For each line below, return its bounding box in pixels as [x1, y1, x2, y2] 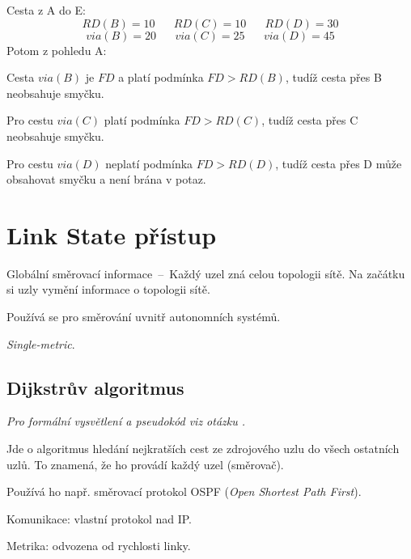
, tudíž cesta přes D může [275, 155, 402, 172]
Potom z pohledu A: [6, 41, 107, 58]
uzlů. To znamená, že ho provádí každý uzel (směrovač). [6, 455, 284, 472]
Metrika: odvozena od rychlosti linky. [6, 537, 191, 554]
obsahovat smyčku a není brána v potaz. [6, 171, 206, 188]
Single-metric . [6, 335, 75, 352]
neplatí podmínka [105, 155, 193, 172]
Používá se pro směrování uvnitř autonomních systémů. [6, 308, 281, 325]
